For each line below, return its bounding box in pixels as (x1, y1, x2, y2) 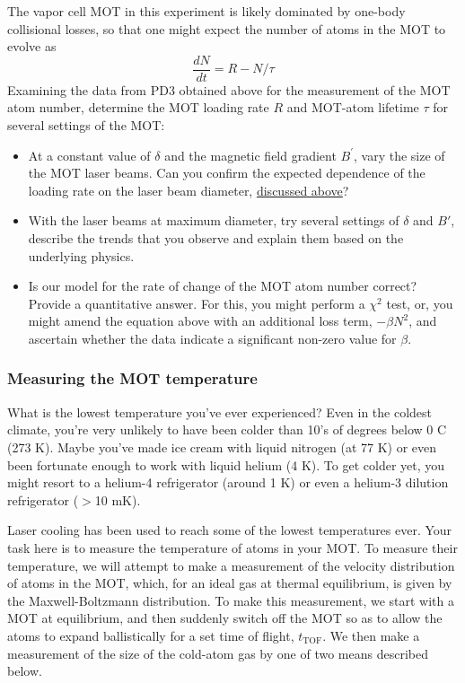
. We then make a (322, 626, 420, 644)
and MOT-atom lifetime (286, 98, 419, 117)
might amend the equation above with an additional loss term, (28, 311, 373, 330)
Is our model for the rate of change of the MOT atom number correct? (28, 276, 417, 295)
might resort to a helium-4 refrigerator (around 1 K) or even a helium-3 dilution (7, 473, 449, 492)
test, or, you (386, 293, 453, 312)
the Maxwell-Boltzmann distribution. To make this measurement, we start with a (7, 591, 454, 609)
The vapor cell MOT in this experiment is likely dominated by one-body (7, 2, 406, 20)
